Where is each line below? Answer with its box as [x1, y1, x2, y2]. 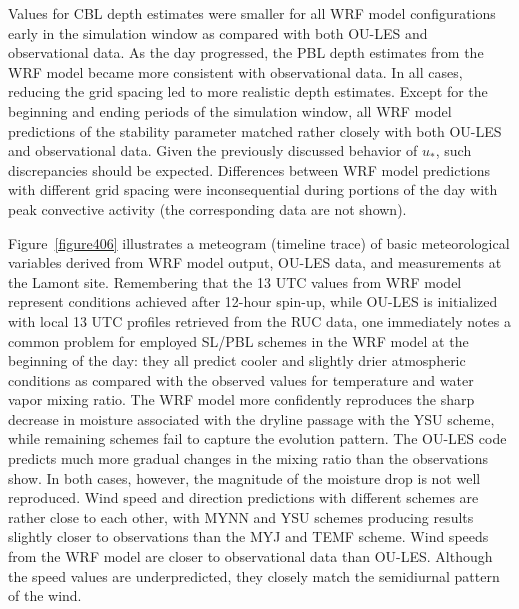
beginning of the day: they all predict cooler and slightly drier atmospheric [8, 350, 466, 371]
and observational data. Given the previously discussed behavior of [8, 140, 418, 161]
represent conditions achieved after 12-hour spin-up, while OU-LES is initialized [8, 291, 498, 312]
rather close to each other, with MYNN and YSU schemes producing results [8, 506, 474, 527]
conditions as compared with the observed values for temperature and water [8, 369, 474, 390]
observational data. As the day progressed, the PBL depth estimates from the [8, 42, 484, 63]
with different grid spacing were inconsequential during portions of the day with [8, 179, 498, 200]
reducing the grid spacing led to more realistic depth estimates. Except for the [8, 81, 488, 102]
